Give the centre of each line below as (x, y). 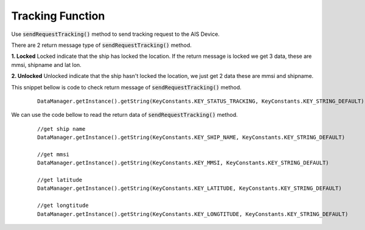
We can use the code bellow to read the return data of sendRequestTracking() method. (125, 115)
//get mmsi (54, 154)
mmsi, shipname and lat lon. (46, 64)
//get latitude (60, 180)
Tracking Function (58, 16)
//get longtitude (63, 206)
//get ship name (61, 129)
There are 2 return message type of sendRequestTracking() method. (101, 45)
